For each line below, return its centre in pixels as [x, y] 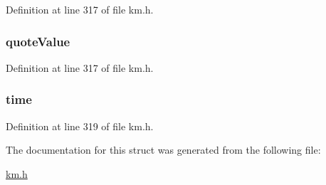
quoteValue [38, 41]
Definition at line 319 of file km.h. [80, 126]
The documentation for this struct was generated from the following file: [163, 150]
